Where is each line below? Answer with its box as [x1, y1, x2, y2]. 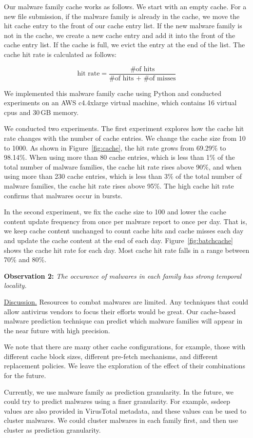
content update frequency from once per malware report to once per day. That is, [4, 216, 247, 226]
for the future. [4, 370, 46, 381]
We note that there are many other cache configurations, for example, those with [4, 342, 246, 352]
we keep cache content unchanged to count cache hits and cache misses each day [4, 226, 244, 236]
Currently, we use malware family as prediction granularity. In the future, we [4, 386, 234, 397]
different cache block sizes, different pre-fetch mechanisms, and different [4, 351, 218, 361]
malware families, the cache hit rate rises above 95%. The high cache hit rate [4, 180, 234, 190]
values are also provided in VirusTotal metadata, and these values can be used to [4, 405, 247, 416]
